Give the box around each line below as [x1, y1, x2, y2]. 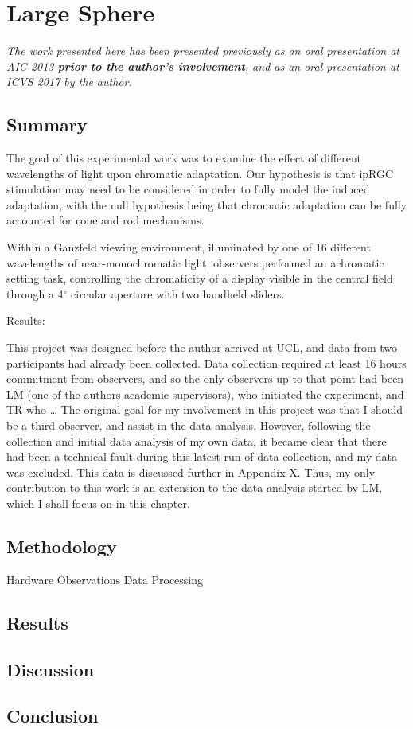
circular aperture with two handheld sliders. [71, 285, 285, 302]
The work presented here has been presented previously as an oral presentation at [6, 42, 399, 59]
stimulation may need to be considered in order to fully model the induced [6, 181, 370, 197]
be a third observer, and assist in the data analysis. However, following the [6, 417, 371, 434]
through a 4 [6, 285, 64, 302]
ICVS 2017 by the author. [6, 73, 132, 90]
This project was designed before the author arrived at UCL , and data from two [6, 339, 398, 356]
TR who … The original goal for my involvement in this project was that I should [6, 401, 403, 418]
